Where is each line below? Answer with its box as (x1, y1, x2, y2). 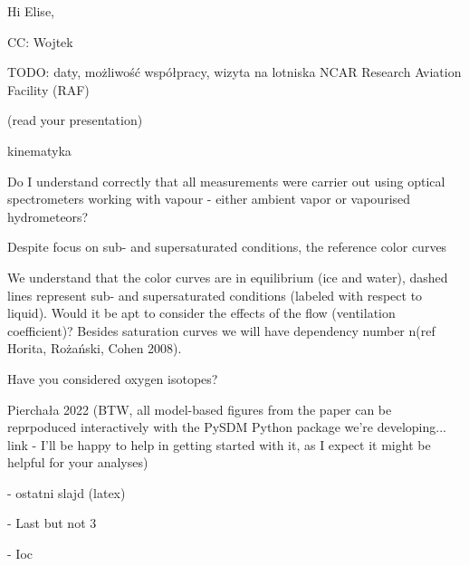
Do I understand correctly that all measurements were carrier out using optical (7, 171, 445, 190)
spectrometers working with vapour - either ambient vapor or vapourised (7, 189, 411, 208)
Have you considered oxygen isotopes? (7, 369, 218, 388)
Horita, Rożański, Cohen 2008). (7, 339, 182, 358)
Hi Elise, (7, 2, 54, 20)
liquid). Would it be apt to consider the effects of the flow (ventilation (7, 303, 396, 322)
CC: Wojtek (7, 32, 73, 51)
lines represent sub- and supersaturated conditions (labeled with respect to (7, 285, 423, 304)
